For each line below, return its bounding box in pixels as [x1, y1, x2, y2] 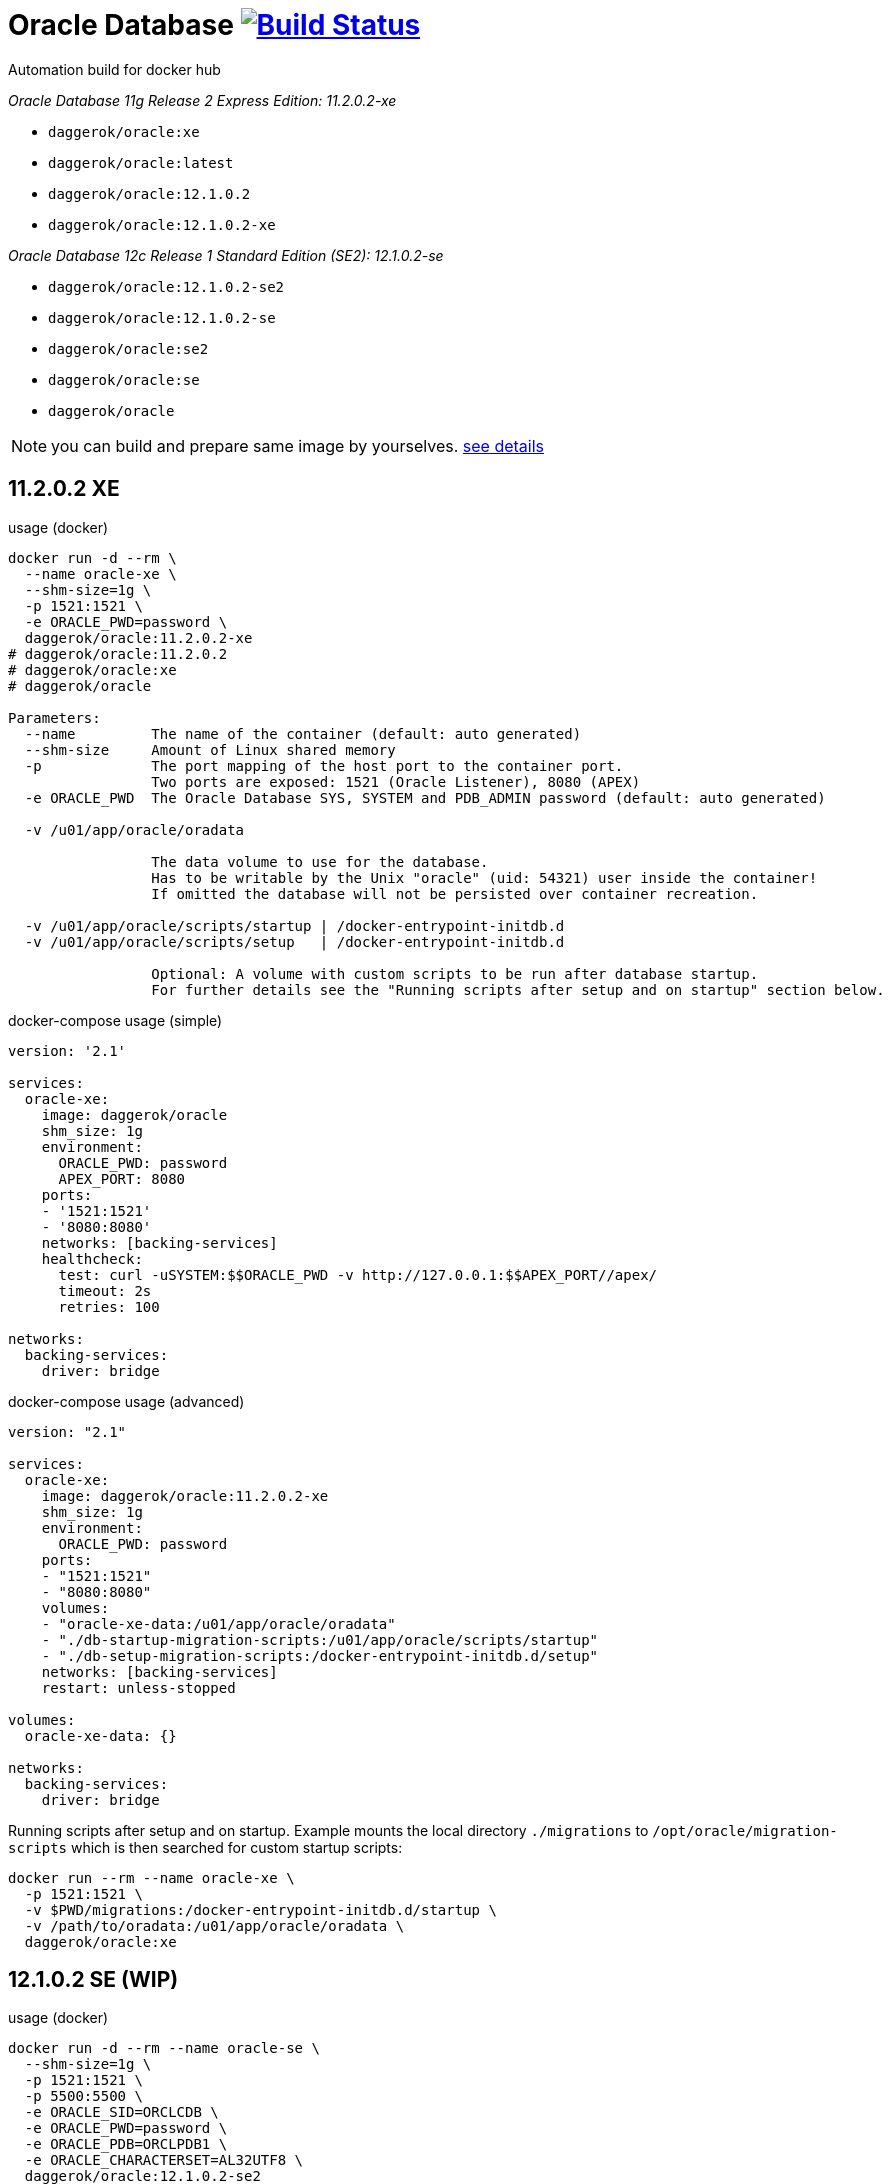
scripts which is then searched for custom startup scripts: [8, 1838, 403, 1856]
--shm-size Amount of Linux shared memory [24, 741, 396, 758]
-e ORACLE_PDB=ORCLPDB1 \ [24, 2136, 228, 2153]
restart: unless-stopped [41, 1679, 236, 1696]
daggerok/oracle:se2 [48, 340, 209, 357]
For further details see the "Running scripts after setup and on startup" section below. [151, 981, 885, 998]
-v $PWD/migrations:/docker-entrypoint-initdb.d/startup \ [24, 1901, 497, 1918]
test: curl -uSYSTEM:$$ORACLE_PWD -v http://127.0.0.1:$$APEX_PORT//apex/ [58, 1266, 658, 1283]
